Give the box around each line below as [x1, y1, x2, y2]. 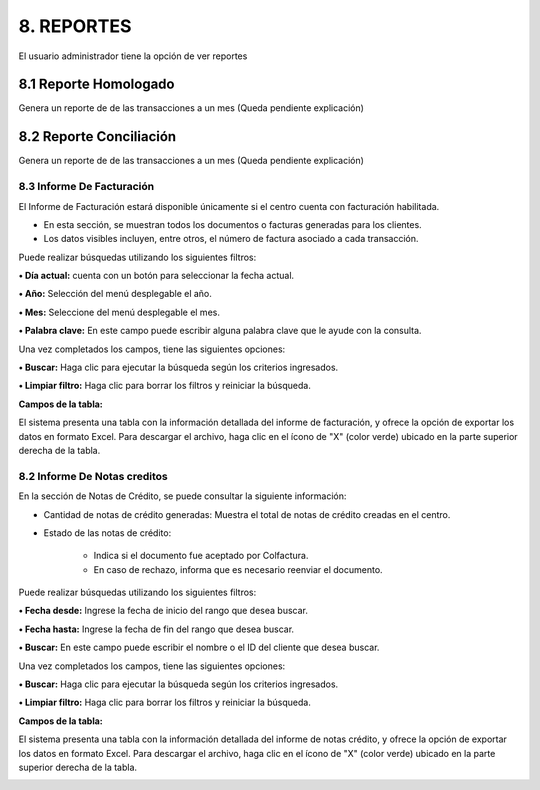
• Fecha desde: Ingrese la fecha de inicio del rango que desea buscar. [18, 605, 309, 617]
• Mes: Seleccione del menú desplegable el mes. [18, 306, 220, 318]
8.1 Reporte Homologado [18, 76, 175, 93]
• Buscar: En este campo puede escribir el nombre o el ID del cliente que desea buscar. [18, 641, 380, 654]
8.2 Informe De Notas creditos [18, 469, 169, 483]
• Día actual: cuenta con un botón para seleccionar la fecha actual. [18, 270, 295, 282]
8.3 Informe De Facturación [18, 180, 155, 194]
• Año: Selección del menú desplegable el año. [18, 288, 212, 300]
